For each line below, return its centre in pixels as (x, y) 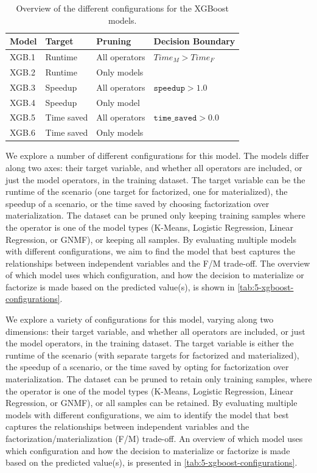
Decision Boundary (194, 41)
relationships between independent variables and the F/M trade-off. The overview (158, 263)
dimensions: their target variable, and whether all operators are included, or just (155, 331)
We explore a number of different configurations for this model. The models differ (157, 156)
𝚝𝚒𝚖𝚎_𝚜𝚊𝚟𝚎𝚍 (175, 118)
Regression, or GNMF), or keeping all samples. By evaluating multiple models (151, 239)
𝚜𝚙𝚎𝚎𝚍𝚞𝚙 (169, 88)
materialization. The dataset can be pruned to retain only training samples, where (159, 379)
